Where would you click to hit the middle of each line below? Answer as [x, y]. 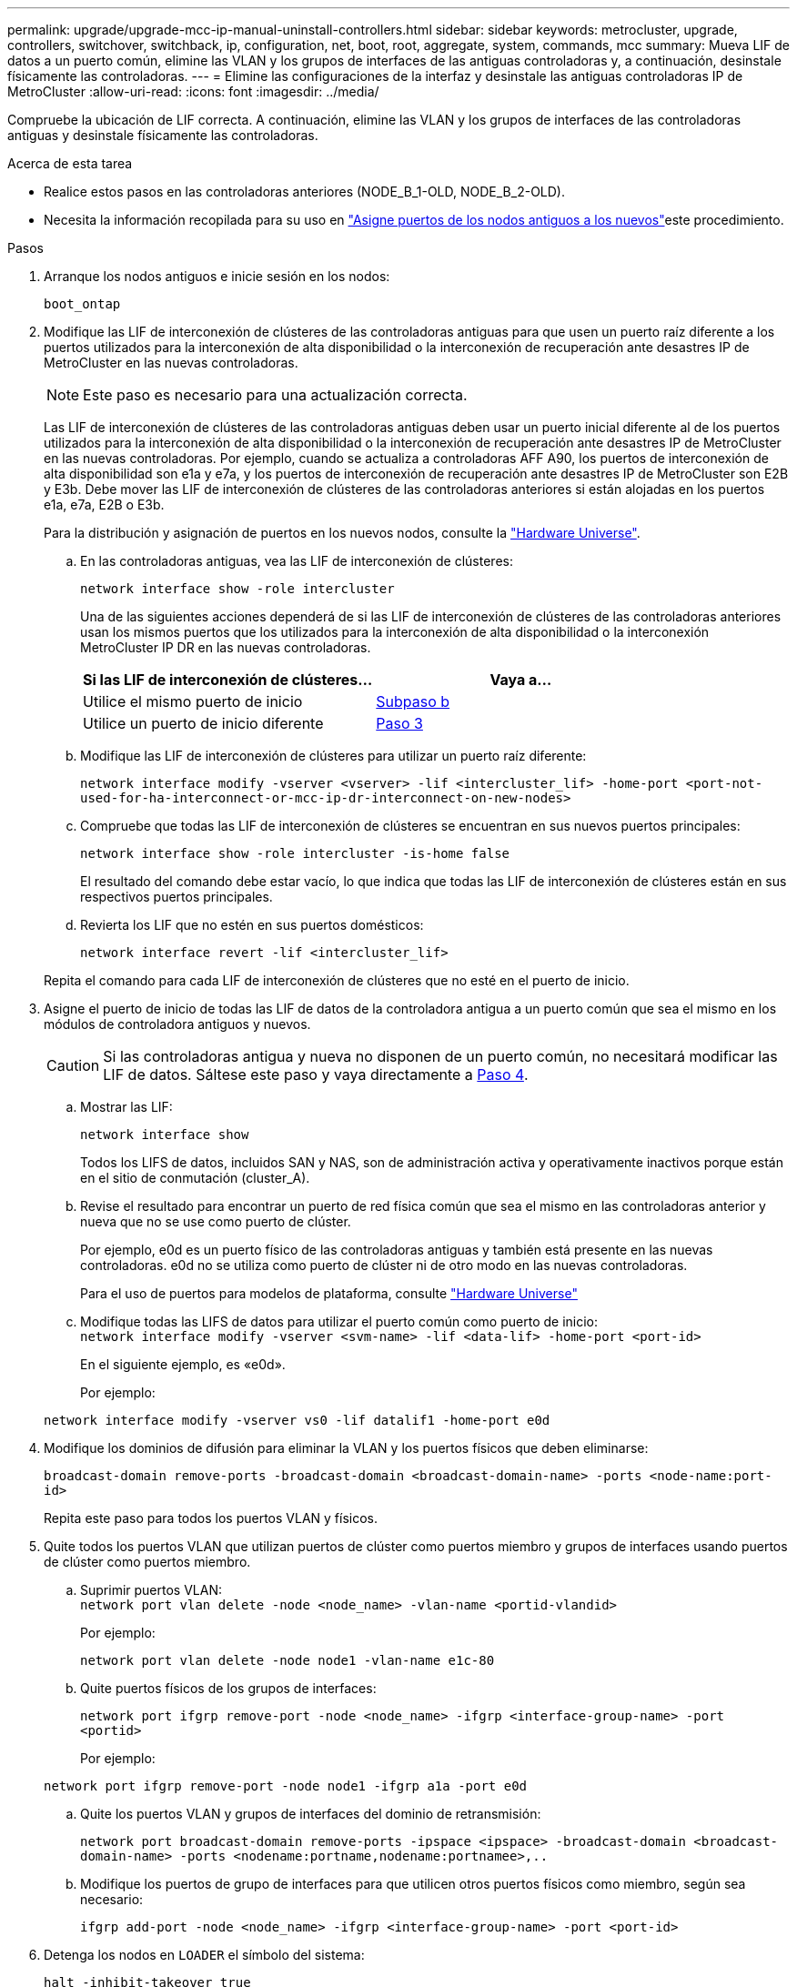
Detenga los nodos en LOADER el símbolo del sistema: [204, 1955]
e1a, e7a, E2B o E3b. [104, 504]
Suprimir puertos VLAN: [151, 1590]
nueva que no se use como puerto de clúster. [216, 1221]
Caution [73, 1065]
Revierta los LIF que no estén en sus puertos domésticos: [252, 925]
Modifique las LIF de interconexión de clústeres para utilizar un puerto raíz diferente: [333, 756]
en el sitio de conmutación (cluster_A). [195, 1178]
